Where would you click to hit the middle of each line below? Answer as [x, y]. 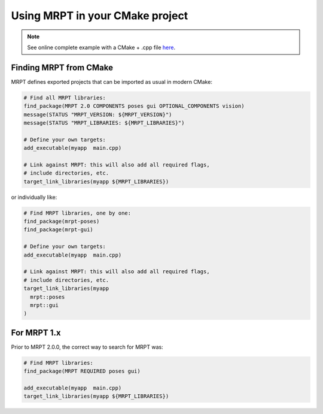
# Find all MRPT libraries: [65, 98]
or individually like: [34, 197]
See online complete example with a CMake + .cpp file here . [101, 47]
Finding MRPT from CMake [62, 67]
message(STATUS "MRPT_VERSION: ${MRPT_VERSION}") [98, 114]
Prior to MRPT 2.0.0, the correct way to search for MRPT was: [87, 347]
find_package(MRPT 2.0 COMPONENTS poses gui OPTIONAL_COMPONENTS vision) [134, 106]
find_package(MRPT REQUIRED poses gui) [82, 371]
